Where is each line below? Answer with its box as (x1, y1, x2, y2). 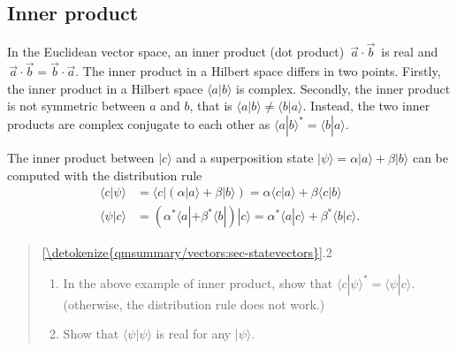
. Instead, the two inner (302, 96, 430, 115)
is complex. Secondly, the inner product (236, 79, 451, 97)
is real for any (156, 324, 232, 343)
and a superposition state (176, 148, 314, 167)
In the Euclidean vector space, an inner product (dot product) (7, 42, 345, 61)
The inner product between (7, 148, 155, 167)
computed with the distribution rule (7, 165, 202, 184)
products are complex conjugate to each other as (7, 115, 270, 133)
